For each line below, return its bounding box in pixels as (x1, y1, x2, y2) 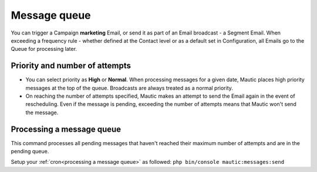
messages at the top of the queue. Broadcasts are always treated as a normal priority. (25, 84, 233, 91)
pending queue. (11, 148, 49, 155)
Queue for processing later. (11, 46, 77, 53)
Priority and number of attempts (11, 61, 131, 71)
